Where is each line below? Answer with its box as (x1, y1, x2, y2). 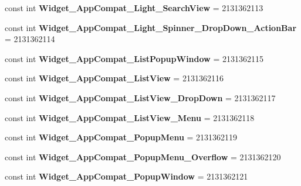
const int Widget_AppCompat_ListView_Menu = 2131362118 (5, 111, 255, 123)
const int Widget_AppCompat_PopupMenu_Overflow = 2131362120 (5, 150, 281, 163)
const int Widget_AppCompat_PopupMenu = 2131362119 (5, 131, 238, 143)
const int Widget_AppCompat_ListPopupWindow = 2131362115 (5, 52, 263, 64)
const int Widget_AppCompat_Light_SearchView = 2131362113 (5, 2, 263, 13)
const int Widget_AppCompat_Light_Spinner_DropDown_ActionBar (5, 21, 297, 33)
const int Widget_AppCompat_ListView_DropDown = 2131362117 (5, 91, 276, 104)
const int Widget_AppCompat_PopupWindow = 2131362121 (5, 170, 248, 182)
